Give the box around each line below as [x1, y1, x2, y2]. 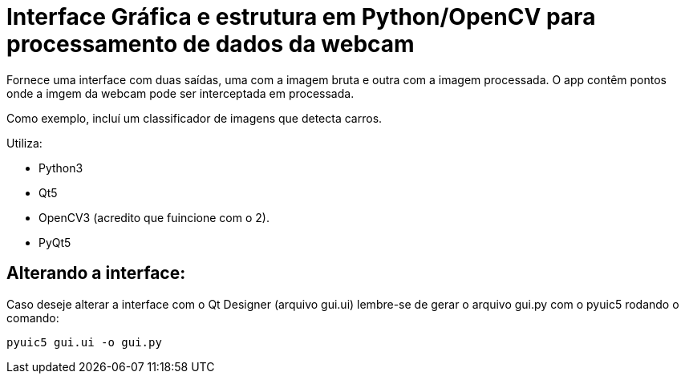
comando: [6, 310, 59, 325]
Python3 [39, 160, 83, 175]
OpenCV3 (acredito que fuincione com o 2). [39, 210, 270, 224]
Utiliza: [6, 135, 43, 150]
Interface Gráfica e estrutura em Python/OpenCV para [6, 3, 596, 30]
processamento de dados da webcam [6, 30, 415, 58]
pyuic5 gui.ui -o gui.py [6, 335, 162, 349]
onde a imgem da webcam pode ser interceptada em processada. [6, 86, 355, 100]
